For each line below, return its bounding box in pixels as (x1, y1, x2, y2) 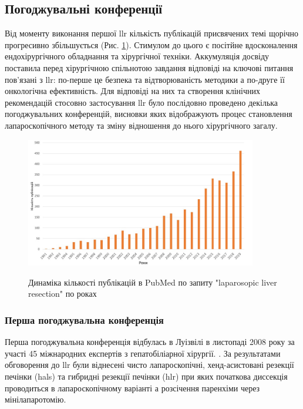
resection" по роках (28, 287, 97, 300)
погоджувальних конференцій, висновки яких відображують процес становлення (5, 108, 292, 120)
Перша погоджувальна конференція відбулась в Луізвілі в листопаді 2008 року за (5, 336, 295, 348)
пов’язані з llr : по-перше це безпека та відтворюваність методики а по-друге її (5, 73, 285, 85)
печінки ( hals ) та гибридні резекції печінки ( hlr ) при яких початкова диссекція (5, 370, 288, 382)
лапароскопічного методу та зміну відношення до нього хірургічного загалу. (5, 119, 278, 131)
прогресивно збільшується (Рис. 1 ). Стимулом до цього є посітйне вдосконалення (5, 38, 298, 51)
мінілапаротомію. (5, 393, 66, 405)
